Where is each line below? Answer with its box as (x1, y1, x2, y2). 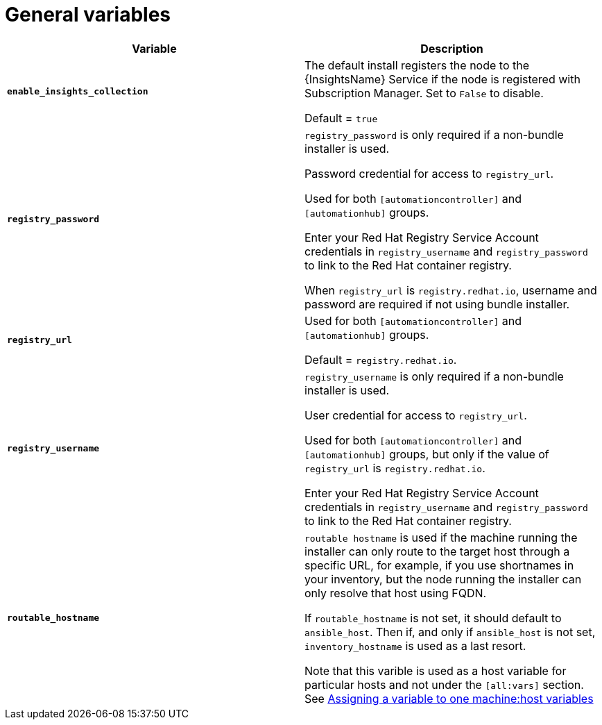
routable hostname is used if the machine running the (304, 530, 578, 544)
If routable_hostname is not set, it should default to (304, 610, 562, 625)
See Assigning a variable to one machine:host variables (304, 691, 594, 706)
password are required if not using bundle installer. (304, 297, 570, 311)
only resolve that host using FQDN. (304, 585, 487, 600)
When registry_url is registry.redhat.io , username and (304, 283, 597, 297)
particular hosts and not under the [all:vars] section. (304, 677, 584, 692)
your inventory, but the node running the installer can (304, 572, 582, 586)
